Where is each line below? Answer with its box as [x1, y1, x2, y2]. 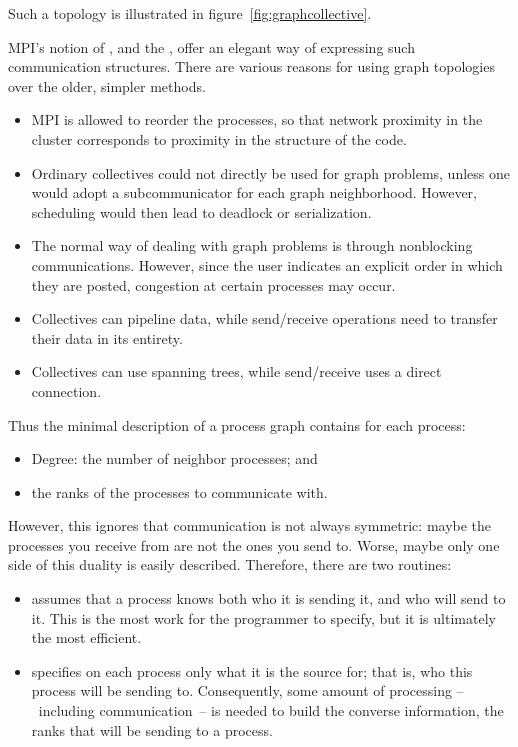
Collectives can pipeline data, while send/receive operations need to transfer [31, 308, 498, 329]
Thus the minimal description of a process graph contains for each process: [8, 414, 466, 435]
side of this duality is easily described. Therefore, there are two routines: [8, 554, 452, 575]
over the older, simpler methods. [8, 75, 206, 96]
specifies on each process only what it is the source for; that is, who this [31, 660, 473, 681]
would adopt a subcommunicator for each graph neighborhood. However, [31, 182, 477, 203]
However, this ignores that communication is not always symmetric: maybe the [8, 515, 492, 536]
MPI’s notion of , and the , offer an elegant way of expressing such [8, 36, 415, 57]
